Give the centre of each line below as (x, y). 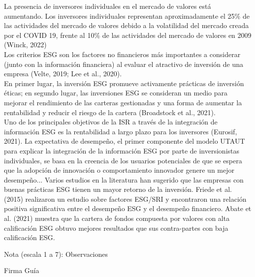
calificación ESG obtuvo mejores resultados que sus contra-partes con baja (116, 228)
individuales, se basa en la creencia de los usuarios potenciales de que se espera (123, 160)
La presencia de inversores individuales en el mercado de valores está (108, 6)
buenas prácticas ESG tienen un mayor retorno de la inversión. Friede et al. (118, 189)
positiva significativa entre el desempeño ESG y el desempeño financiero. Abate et (128, 208)
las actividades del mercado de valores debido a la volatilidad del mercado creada (127, 25)
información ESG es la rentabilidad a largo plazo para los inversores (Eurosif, (121, 131)
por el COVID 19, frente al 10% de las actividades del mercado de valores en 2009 (128, 35)
